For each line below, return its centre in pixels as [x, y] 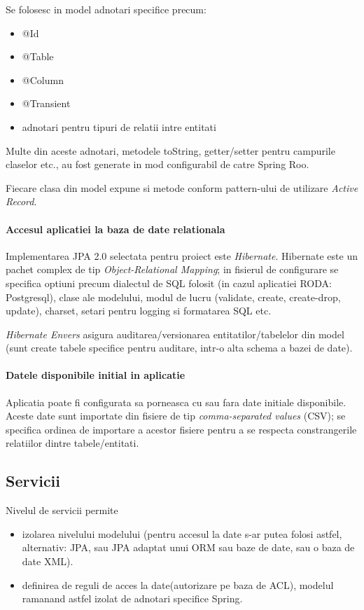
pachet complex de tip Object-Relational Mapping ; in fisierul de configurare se [172, 269]
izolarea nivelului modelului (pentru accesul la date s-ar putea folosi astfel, [182, 533]
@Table [38, 56]
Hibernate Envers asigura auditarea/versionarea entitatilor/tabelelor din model [175, 334]
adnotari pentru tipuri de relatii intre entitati [119, 126]
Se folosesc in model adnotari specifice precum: [106, 9]
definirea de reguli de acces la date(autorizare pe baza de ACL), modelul [178, 584]
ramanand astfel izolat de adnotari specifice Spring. [132, 598]
